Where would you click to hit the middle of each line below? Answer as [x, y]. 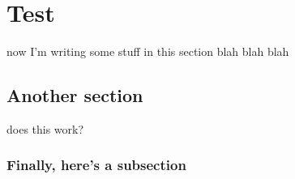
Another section [75, 95]
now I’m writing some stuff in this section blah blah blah [148, 51]
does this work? [45, 128]
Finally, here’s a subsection [96, 165]
